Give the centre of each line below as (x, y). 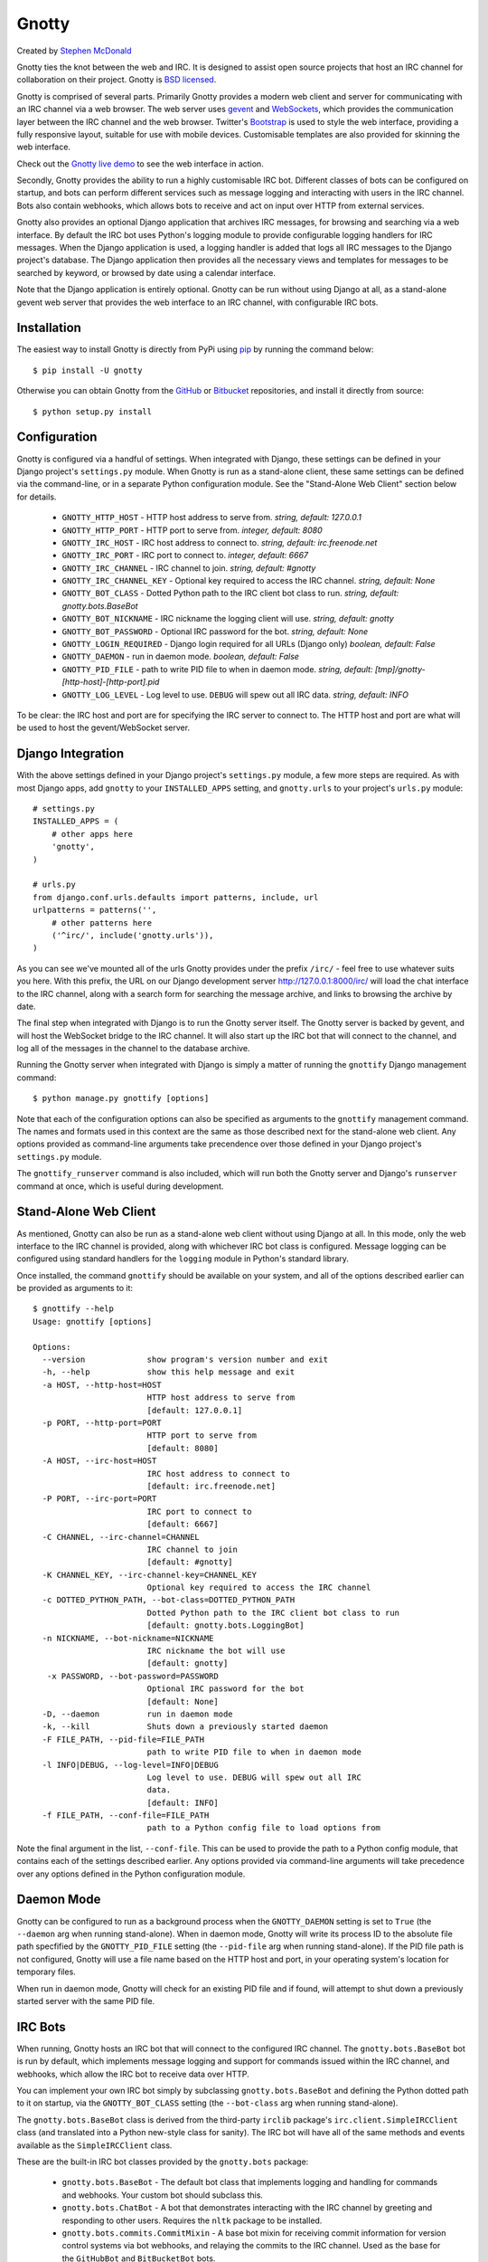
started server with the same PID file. (86, 2001)
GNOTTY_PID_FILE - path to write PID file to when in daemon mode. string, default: (217, 669)
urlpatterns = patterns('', (95, 910)
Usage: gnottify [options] (93, 1321)
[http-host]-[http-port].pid (111, 682)
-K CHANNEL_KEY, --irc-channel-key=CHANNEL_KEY (150, 1575)
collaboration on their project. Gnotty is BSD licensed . (117, 80)
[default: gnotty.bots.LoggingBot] (225, 1625)
